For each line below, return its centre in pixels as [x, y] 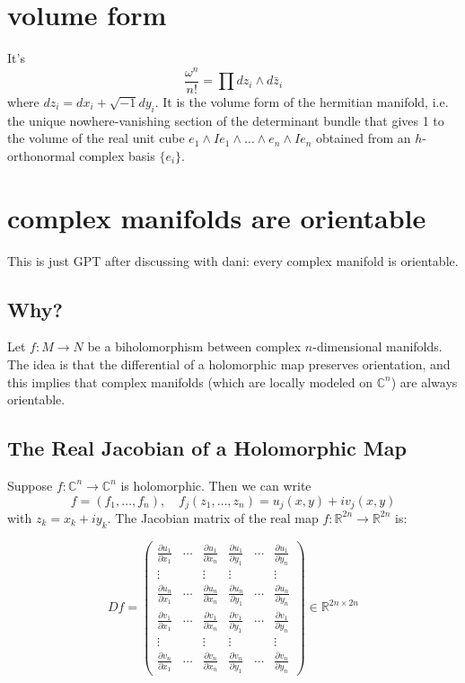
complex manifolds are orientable [217, 217]
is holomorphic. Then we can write [216, 485]
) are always [424, 381]
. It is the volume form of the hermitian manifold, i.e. [302, 101]
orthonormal [41, 155]
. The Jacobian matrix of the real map [213, 517]
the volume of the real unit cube [96, 138]
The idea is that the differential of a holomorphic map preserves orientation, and [229, 364]
